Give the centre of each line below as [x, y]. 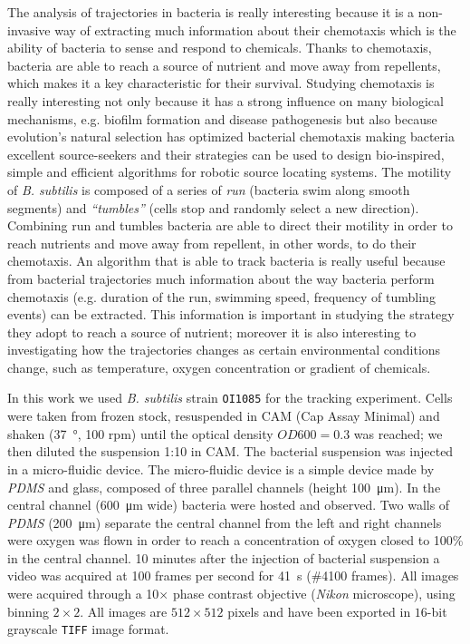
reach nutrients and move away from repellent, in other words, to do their [212, 243]
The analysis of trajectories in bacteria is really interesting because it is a [211, 12]
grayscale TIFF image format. [88, 629]
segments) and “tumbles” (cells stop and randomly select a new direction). [213, 207]
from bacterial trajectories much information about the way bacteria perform [221, 278]
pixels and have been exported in [319, 611]
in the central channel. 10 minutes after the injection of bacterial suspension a [224, 557]
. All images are [124, 611]
